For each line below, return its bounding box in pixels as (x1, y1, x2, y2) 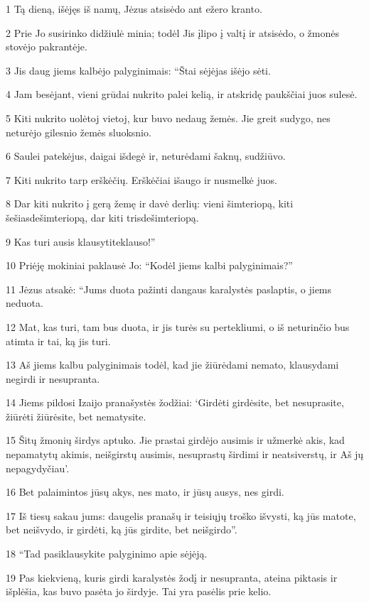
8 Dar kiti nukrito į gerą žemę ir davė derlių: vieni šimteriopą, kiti (6, 196, 294, 211)
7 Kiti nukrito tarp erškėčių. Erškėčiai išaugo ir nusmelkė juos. (6, 172, 277, 187)
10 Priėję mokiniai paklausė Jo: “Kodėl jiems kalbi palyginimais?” (6, 258, 293, 273)
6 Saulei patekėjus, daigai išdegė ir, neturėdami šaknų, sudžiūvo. (6, 148, 286, 163)
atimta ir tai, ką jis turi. (6, 333, 111, 348)
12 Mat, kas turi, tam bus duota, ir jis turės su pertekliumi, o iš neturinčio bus (6, 319, 350, 334)
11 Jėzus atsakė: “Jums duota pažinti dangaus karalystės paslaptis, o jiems (6, 281, 332, 296)
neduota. (6, 295, 43, 310)
